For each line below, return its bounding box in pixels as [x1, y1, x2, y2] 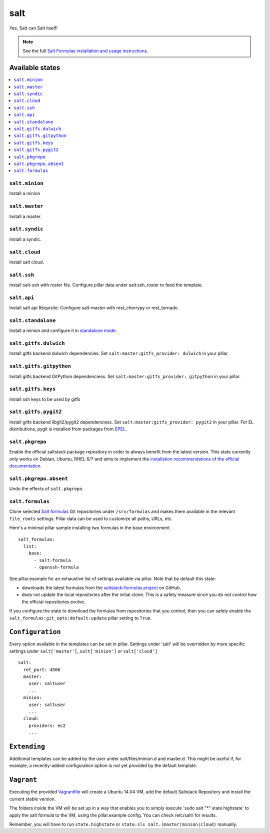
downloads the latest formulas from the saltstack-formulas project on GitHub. [21, 584, 181, 590]
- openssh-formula [33, 564, 79, 570]
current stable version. [9, 795, 56, 802]
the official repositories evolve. [21, 598, 85, 604]
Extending [9, 742, 45, 750]
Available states [9, 63, 60, 72]
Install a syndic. [9, 236, 41, 242]
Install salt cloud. [9, 259, 44, 265]
